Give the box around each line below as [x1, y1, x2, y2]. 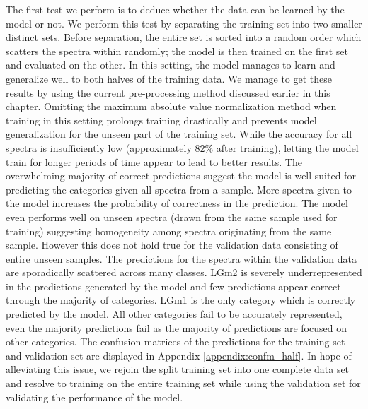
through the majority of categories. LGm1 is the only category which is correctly [6, 292, 356, 307]
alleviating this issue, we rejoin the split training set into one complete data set [6, 362, 350, 377]
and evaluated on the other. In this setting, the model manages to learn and [6, 57, 335, 72]
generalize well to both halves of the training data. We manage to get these [6, 71, 333, 85]
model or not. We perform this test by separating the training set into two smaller [6, 16, 362, 30]
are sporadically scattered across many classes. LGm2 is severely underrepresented [6, 265, 362, 280]
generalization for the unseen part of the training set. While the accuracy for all [6, 126, 352, 141]
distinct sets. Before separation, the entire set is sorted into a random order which [6, 30, 362, 45]
